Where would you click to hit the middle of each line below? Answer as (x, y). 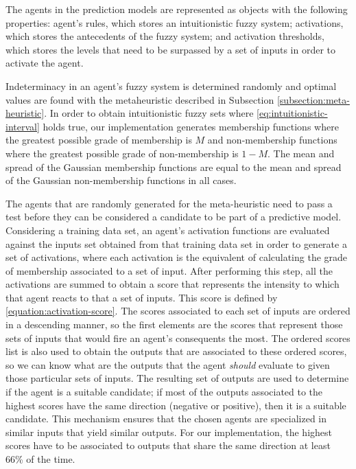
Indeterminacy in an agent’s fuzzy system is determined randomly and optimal (171, 85)
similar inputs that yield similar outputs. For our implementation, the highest (169, 432)
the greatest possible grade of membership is (99, 140)
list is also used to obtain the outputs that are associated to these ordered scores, (176, 351)
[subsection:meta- (313, 99)
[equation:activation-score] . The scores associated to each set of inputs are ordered (178, 311)
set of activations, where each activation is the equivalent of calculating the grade (177, 257)
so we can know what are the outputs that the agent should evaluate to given (168, 364)
